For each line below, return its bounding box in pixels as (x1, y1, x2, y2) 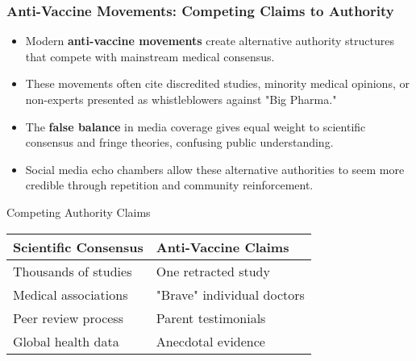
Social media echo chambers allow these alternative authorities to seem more (25, 160, 405, 177)
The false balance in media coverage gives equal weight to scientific (25, 118, 366, 135)
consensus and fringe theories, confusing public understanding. (25, 134, 334, 151)
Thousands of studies (13, 261, 132, 280)
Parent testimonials (156, 308, 266, 327)
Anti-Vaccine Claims (156, 237, 289, 256)
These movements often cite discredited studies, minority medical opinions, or (25, 75, 410, 92)
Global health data (13, 331, 119, 351)
